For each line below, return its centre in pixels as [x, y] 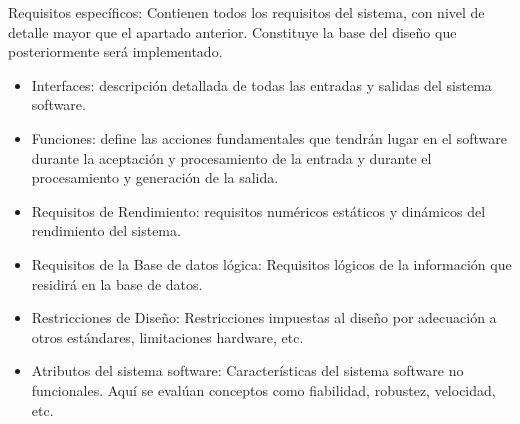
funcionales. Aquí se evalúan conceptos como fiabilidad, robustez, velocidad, [263, 389]
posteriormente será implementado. [115, 51]
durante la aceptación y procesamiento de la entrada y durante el [231, 157]
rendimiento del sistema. [106, 230]
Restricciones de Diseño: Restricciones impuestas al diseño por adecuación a [264, 317]
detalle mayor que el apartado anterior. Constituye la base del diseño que [232, 31]
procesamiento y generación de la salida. [155, 177]
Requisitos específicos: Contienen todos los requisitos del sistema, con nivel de [246, 12]
